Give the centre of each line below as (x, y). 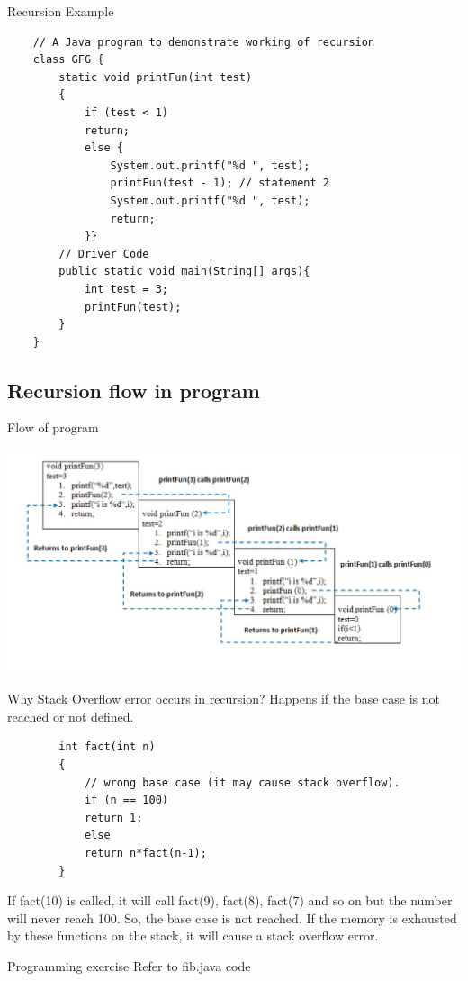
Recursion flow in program (134, 390)
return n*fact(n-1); (145, 853)
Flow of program (53, 427)
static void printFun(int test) (156, 77)
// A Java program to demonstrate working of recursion (204, 42)
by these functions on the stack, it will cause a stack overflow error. (193, 936)
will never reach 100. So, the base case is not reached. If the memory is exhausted (232, 917)
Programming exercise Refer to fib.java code (129, 965)
